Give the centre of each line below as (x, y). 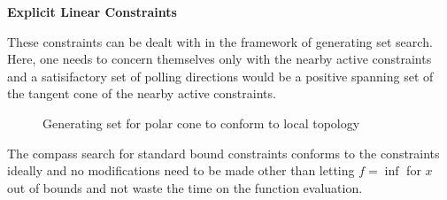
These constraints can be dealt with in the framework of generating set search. (220, 41)
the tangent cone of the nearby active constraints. (142, 93)
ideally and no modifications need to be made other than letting (181, 170)
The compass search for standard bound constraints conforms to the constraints (223, 153)
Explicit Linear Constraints (92, 12)
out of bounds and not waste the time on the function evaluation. (185, 187)
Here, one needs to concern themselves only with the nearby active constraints (220, 59)
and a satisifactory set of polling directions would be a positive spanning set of (220, 76)
